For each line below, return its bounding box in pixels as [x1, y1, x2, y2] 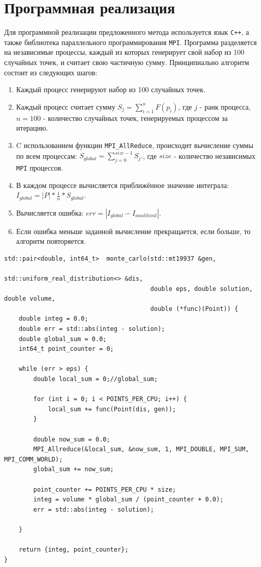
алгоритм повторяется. [16, 236, 86, 246]
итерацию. [16, 122, 49, 133]
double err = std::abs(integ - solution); [18, 325, 165, 332]
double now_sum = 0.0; [33, 435, 110, 443]
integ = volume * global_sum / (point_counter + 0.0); [33, 496, 224, 503]
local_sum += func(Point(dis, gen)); [48, 405, 176, 413]
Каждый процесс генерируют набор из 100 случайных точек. [16, 84, 205, 95]
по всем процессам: [16, 150, 77, 161]
